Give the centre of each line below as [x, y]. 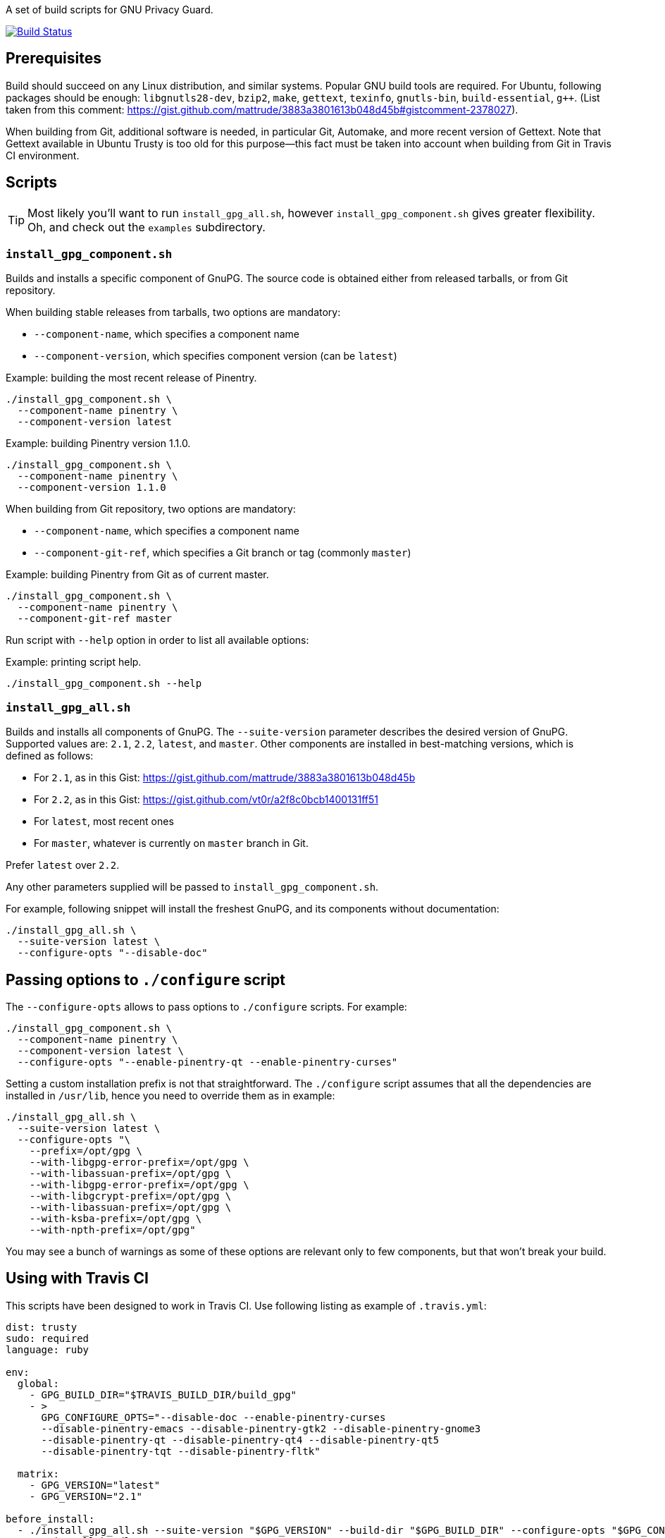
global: [38, 1383]
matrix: [38, 1473]
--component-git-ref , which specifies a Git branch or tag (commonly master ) [223, 553]
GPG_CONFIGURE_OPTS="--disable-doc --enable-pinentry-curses [213, 1417]
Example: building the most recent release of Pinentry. [131, 378]
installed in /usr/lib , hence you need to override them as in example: [170, 1096]
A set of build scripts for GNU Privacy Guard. [110, 10]
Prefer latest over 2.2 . [63, 865]
